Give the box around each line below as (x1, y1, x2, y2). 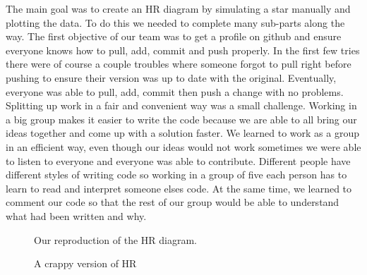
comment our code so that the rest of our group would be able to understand (6, 195, 339, 209)
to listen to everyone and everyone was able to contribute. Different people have (6, 153, 351, 168)
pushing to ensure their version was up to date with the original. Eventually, (6, 70, 337, 85)
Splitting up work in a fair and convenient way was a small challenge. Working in (6, 98, 357, 113)
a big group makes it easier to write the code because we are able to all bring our (6, 111, 357, 126)
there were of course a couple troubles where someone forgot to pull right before (6, 56, 351, 71)
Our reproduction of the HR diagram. (34, 232, 197, 247)
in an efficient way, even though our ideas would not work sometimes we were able (6, 139, 361, 154)
